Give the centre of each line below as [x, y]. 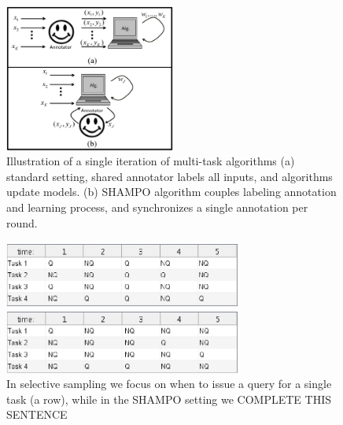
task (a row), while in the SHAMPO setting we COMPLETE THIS [169, 399]
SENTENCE [37, 414]
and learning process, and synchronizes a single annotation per [157, 207]
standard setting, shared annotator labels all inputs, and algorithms [170, 176]
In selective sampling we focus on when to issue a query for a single [169, 384]
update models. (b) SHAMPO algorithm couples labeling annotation [171, 192]
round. [22, 222]
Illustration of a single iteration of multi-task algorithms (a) [151, 161]
